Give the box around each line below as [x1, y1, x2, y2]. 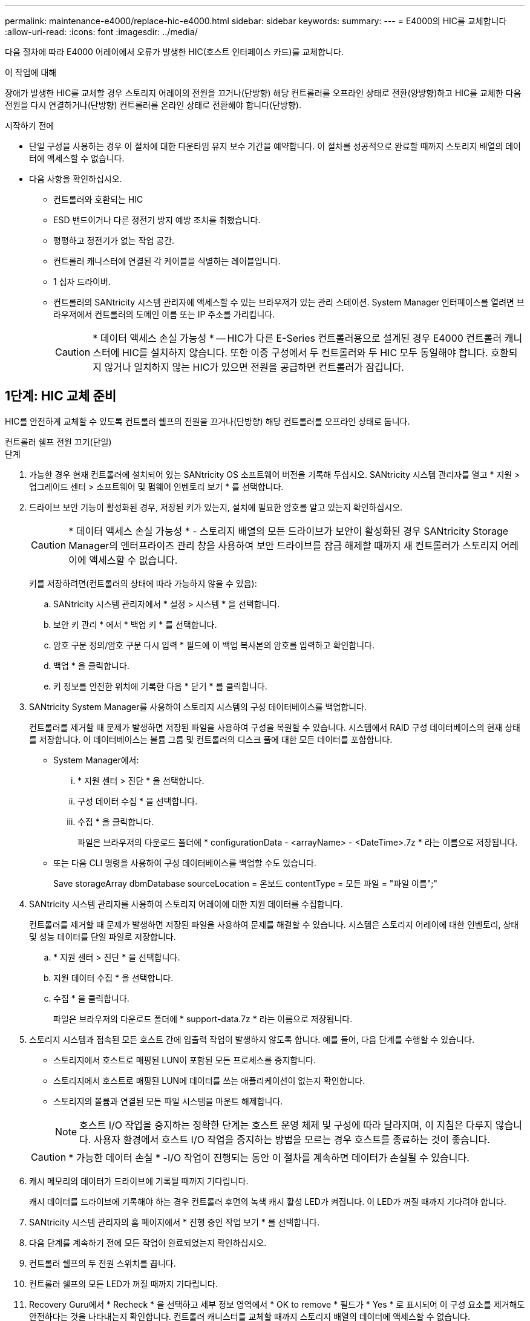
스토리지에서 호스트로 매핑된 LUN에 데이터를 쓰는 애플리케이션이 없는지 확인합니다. [53, 1075, 365, 1086]
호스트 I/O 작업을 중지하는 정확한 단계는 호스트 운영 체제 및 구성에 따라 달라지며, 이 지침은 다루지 [79, 1118, 493, 1131]
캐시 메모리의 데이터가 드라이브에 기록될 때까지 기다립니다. [29, 1175, 249, 1186]
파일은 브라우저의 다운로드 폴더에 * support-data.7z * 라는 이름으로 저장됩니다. [53, 1013, 353, 1024]
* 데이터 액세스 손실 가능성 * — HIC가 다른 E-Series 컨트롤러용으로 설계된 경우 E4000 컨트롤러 [93, 332, 502, 344]
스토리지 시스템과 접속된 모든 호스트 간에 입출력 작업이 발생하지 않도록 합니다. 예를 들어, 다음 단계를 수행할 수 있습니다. [29, 1034, 474, 1045]
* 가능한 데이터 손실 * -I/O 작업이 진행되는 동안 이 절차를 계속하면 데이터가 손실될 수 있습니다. [68, 1151, 469, 1164]
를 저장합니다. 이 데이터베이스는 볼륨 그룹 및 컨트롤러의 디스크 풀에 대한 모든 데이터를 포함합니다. [29, 734, 393, 745]
